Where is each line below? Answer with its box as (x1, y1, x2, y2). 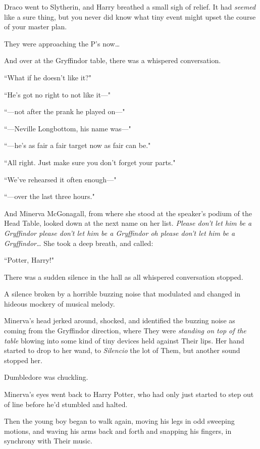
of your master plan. (4, 21, 67, 32)
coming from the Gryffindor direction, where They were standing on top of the (4, 325, 246, 336)
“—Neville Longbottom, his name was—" (4, 123, 131, 133)
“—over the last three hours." (4, 191, 95, 202)
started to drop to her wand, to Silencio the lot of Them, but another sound (4, 345, 240, 356)
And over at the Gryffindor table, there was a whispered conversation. (4, 55, 221, 66)
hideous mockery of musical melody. (4, 298, 115, 309)
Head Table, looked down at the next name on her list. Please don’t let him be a (4, 218, 252, 228)
